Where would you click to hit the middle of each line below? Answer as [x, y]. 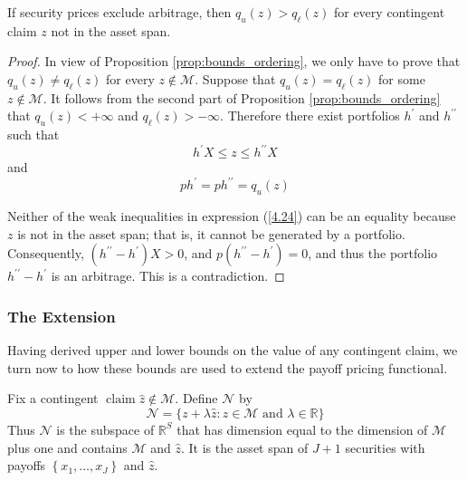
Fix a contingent [53, 398]
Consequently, [46, 253]
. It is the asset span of [244, 447]
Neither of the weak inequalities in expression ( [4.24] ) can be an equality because [232, 216]
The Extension [62, 316]
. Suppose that [235, 78]
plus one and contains [67, 447]
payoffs [27, 465]
